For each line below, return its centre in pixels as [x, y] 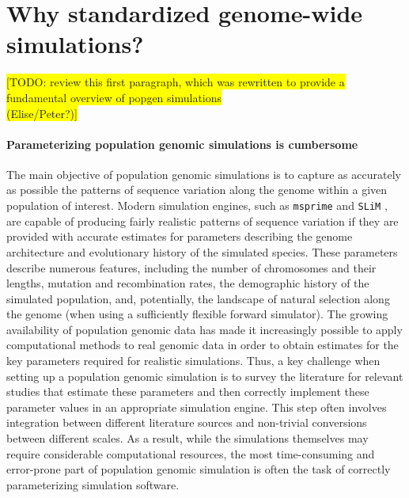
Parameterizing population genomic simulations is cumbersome [182, 144]
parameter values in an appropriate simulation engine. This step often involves [197, 407]
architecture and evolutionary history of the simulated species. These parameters [202, 251]
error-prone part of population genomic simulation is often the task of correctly [199, 469]
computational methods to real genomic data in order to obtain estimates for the [203, 345]
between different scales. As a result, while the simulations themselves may [187, 438]
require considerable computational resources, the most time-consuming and [191, 453]
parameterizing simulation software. [93, 484]
